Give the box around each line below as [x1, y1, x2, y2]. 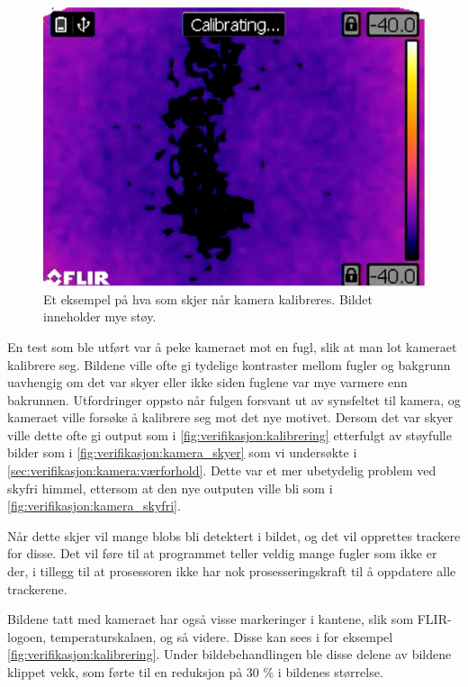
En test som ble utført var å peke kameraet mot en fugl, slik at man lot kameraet [7, 337, 457, 356]
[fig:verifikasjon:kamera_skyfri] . [7, 496, 181, 515]
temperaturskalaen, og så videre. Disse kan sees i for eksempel [49, 627, 393, 646]
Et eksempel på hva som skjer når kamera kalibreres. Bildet [43, 289, 373, 308]
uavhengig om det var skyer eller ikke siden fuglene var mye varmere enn [7, 373, 408, 392]
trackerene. [7, 579, 67, 598]
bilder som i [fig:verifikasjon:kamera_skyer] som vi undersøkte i [7, 443, 357, 462]
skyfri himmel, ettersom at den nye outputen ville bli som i [7, 478, 333, 497]
